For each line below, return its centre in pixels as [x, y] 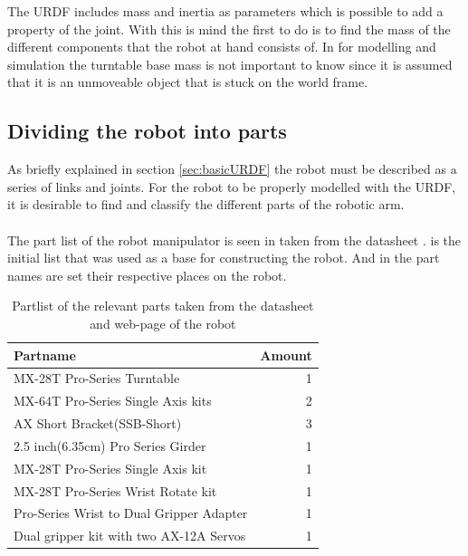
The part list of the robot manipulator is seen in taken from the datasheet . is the [234, 240]
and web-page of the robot [163, 323]
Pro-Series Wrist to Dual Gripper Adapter [131, 513]
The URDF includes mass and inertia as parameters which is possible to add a [225, 11]
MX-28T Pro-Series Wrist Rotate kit [115, 490]
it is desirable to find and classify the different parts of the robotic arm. [206, 204]
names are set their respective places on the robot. [147, 275]
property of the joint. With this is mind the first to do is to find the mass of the [229, 29]
